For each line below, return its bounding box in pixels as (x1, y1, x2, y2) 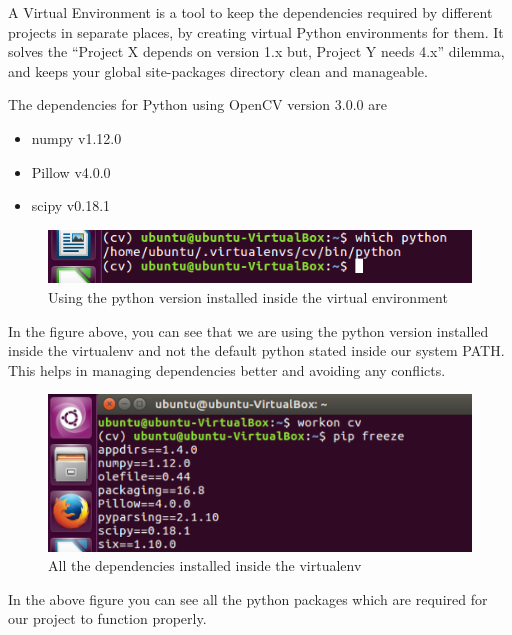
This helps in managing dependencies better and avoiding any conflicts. (8, 359, 446, 380)
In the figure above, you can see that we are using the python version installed (8, 320, 489, 341)
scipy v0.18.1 (31, 195, 111, 216)
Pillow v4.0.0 (31, 161, 111, 182)
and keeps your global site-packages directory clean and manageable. (8, 60, 428, 81)
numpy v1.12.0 (31, 127, 122, 148)
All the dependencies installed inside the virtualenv (48, 555, 362, 576)
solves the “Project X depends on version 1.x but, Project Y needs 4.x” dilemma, (8, 41, 505, 62)
